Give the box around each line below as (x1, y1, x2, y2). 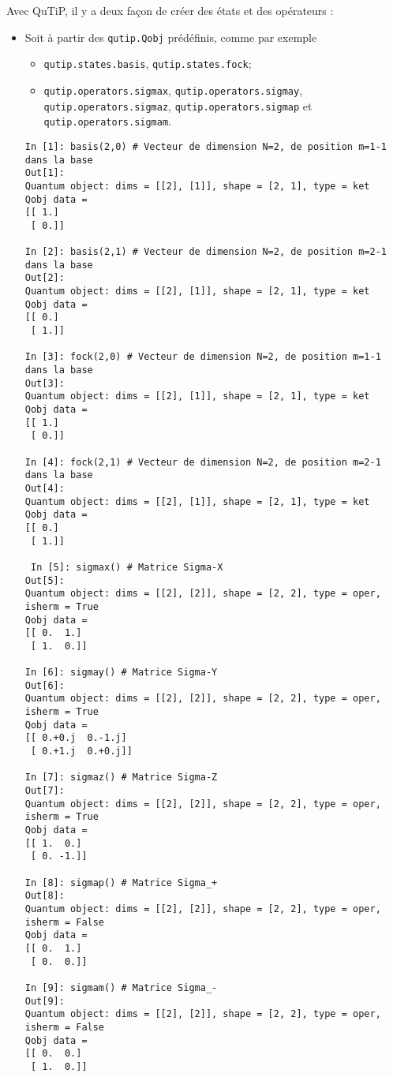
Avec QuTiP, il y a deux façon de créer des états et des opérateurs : (6, 2, 334, 18)
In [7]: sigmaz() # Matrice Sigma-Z (24, 772, 218, 783)
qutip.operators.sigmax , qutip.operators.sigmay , (43, 81, 303, 98)
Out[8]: (24, 890, 65, 902)
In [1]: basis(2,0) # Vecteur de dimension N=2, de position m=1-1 (24, 140, 387, 152)
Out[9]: (24, 995, 65, 1007)
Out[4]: (24, 482, 65, 494)
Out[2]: (24, 272, 65, 284)
